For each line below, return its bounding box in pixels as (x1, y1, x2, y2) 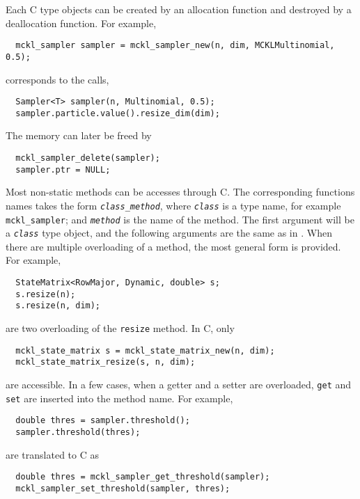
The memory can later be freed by (6, 128, 152, 143)
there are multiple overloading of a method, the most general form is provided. (6, 239, 341, 253)
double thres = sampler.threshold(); (15, 415, 190, 426)
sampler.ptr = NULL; (15, 164, 111, 175)
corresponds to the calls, (6, 72, 109, 86)
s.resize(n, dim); (15, 301, 101, 311)
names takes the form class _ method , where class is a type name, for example (6, 198, 341, 212)
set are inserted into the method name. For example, (6, 390, 233, 405)
